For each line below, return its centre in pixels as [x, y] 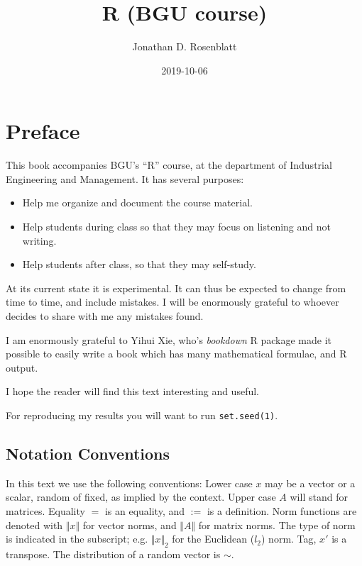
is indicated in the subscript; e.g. [77, 539]
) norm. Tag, [289, 539]
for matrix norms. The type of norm [277, 525]
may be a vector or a [310, 483]
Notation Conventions [88, 454]
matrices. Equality [45, 511]
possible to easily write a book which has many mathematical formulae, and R [176, 354]
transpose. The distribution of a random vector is [113, 554]
